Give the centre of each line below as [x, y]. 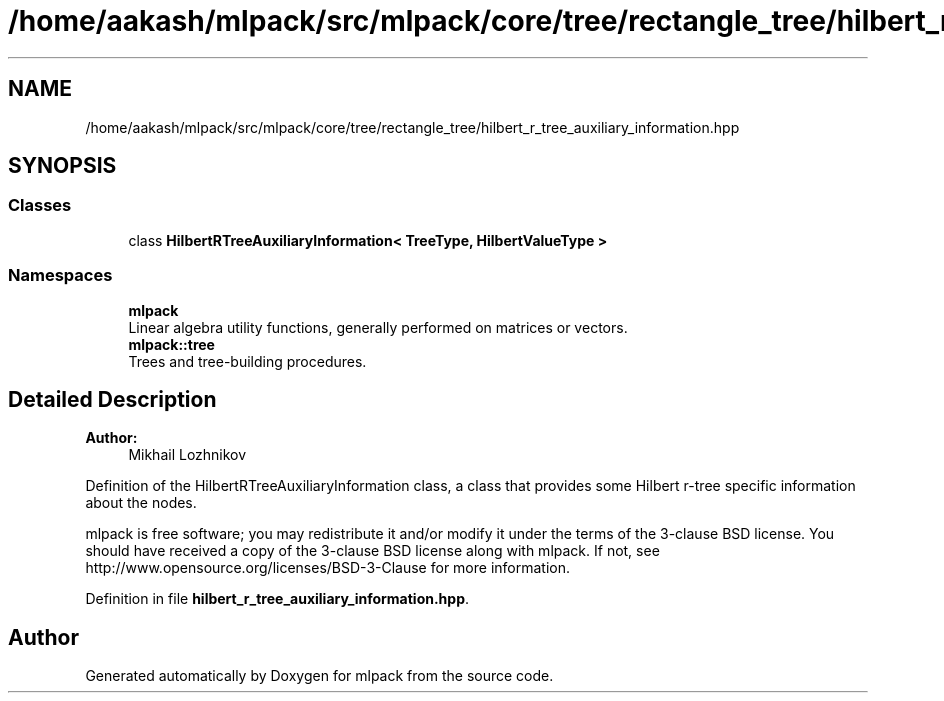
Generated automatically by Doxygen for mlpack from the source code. [319, 676]
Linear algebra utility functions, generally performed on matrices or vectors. [378, 327]
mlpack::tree [171, 344]
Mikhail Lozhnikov [187, 455]
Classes [40, 205]
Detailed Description [112, 399]
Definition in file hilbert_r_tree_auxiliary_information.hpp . [277, 599]
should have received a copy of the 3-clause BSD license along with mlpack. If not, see [372, 551]
